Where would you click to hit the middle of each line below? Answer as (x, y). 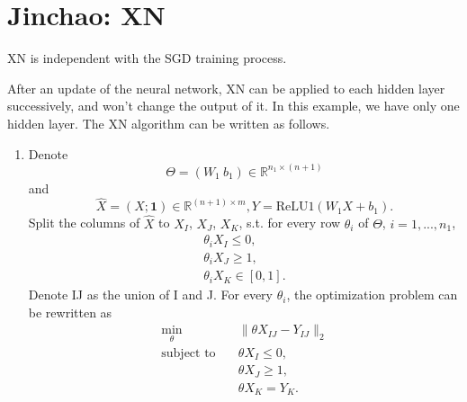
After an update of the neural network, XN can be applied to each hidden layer (226, 88)
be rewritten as (70, 312)
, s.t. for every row (290, 223)
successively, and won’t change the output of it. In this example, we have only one (233, 106)
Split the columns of (84, 223)
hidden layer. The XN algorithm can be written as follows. (169, 123)
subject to (189, 353)
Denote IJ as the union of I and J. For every (151, 295)
